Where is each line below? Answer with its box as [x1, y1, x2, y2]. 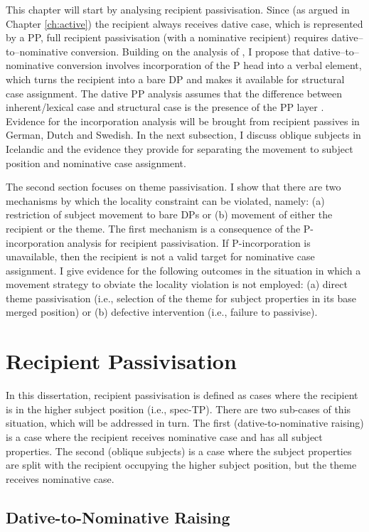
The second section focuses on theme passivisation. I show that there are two [6, 179, 341, 194]
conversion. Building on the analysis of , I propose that [70, 43, 311, 58]
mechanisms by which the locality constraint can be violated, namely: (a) [6, 193, 325, 208]
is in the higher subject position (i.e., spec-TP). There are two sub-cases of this [6, 401, 351, 416]
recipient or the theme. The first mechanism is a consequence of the [6, 220, 301, 235]
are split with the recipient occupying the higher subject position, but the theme [6, 457, 357, 472]
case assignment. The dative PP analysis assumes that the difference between [6, 85, 343, 100]
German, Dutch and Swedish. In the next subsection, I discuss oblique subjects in [6, 127, 361, 142]
